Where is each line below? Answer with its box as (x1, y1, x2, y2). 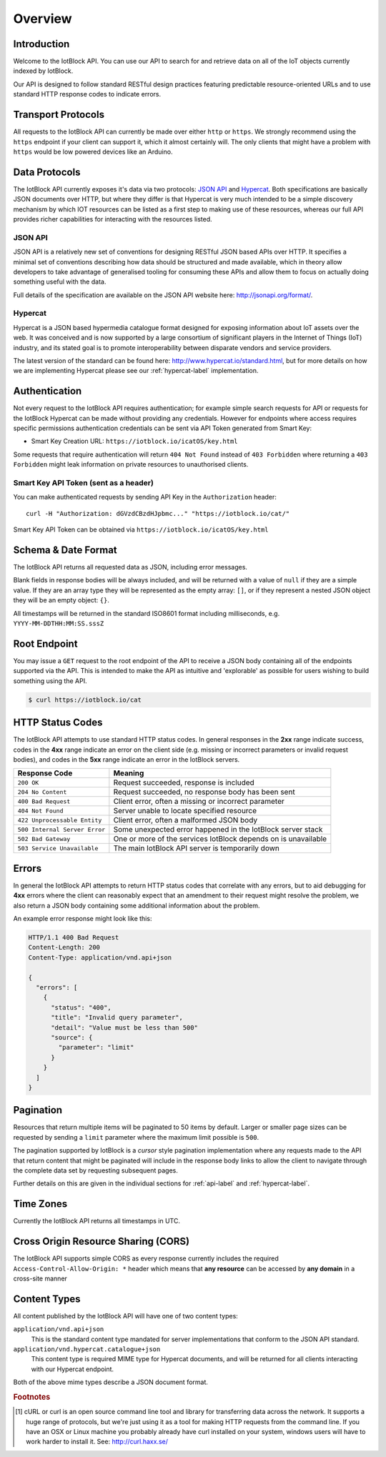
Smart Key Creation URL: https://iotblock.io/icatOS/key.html (31, 437, 238, 446)
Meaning (113, 768, 144, 778)
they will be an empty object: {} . (13, 596, 110, 605)
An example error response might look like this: (13, 915, 152, 923)
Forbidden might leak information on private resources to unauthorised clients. (13, 460, 249, 469)
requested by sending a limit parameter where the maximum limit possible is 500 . (13, 1133, 259, 1141)
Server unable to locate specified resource (113, 806, 257, 816)
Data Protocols (13, 166, 81, 178)
